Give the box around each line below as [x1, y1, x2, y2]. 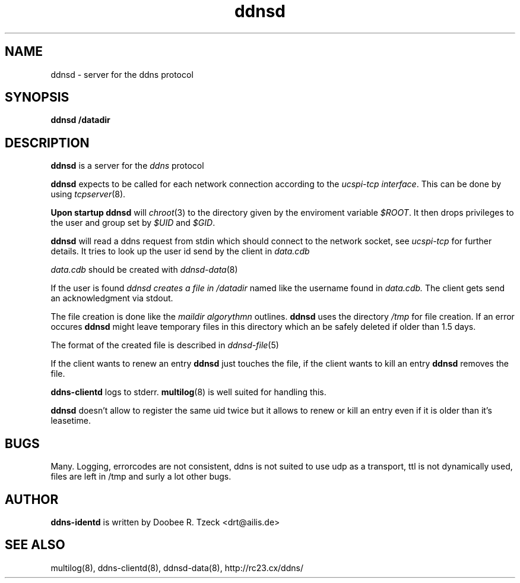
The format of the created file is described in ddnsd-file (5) [50, 340, 279, 351]
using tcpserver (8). [50, 189, 126, 200]
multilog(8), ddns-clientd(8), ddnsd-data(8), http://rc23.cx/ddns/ [50, 562, 303, 573]
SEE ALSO [5, 537, 65, 553]
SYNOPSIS [5, 90, 69, 105]
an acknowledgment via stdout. [50, 293, 173, 304]
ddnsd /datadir [50, 115, 110, 125]
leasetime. [50, 415, 91, 426]
